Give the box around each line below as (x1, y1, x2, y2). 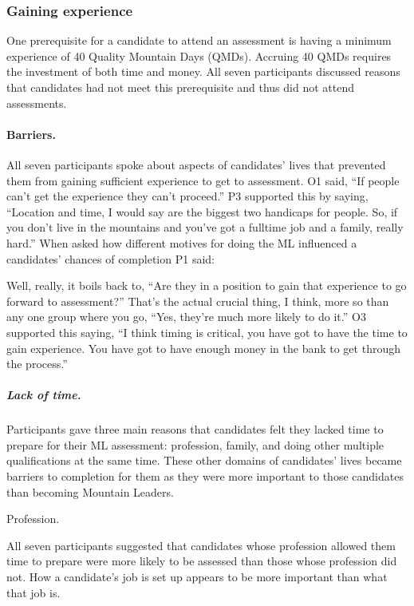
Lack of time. (6, 386, 81, 403)
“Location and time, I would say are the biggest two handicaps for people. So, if (6, 203, 398, 220)
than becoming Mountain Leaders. (6, 483, 174, 500)
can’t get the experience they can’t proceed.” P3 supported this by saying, (6, 188, 369, 204)
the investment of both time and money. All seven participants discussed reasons (6, 63, 400, 80)
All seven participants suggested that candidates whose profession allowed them (6, 537, 396, 553)
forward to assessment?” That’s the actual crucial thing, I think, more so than (6, 292, 389, 309)
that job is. (6, 584, 61, 600)
